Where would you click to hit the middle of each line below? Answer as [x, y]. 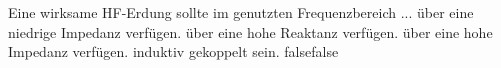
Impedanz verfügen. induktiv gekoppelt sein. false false [173, 51]
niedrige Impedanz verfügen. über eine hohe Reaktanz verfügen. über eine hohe [250, 31]
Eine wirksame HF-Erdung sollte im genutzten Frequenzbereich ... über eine [241, 12]
